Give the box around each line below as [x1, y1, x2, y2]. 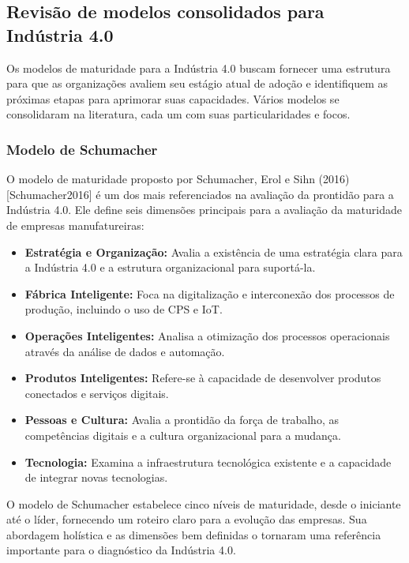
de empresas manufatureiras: [6, 216, 144, 233]
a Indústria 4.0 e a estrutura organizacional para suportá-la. [24, 259, 316, 276]
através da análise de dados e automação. [24, 343, 225, 359]
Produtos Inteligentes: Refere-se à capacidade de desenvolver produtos [24, 370, 381, 386]
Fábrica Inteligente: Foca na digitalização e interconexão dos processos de [24, 285, 395, 302]
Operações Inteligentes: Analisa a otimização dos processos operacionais [24, 327, 390, 343]
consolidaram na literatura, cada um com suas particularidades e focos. [6, 106, 351, 122]
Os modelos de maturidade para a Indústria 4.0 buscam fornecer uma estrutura [6, 59, 391, 76]
